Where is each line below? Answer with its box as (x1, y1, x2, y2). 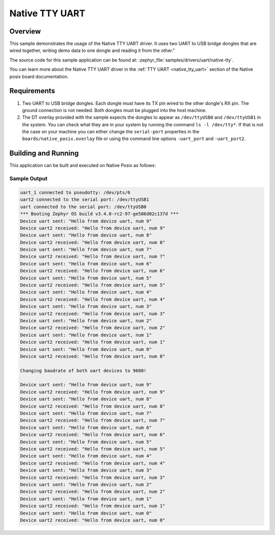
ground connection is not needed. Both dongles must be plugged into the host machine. (22, 107, 207, 113)
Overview (9, 27, 41, 36)
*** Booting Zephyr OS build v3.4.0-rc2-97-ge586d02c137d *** (20, 211, 179, 217)
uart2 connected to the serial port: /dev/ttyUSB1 (20, 196, 150, 203)
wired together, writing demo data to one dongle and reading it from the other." (9, 47, 175, 53)
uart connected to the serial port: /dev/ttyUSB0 (20, 204, 147, 210)
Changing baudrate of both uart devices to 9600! (20, 368, 147, 374)
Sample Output (9, 175, 48, 182)
